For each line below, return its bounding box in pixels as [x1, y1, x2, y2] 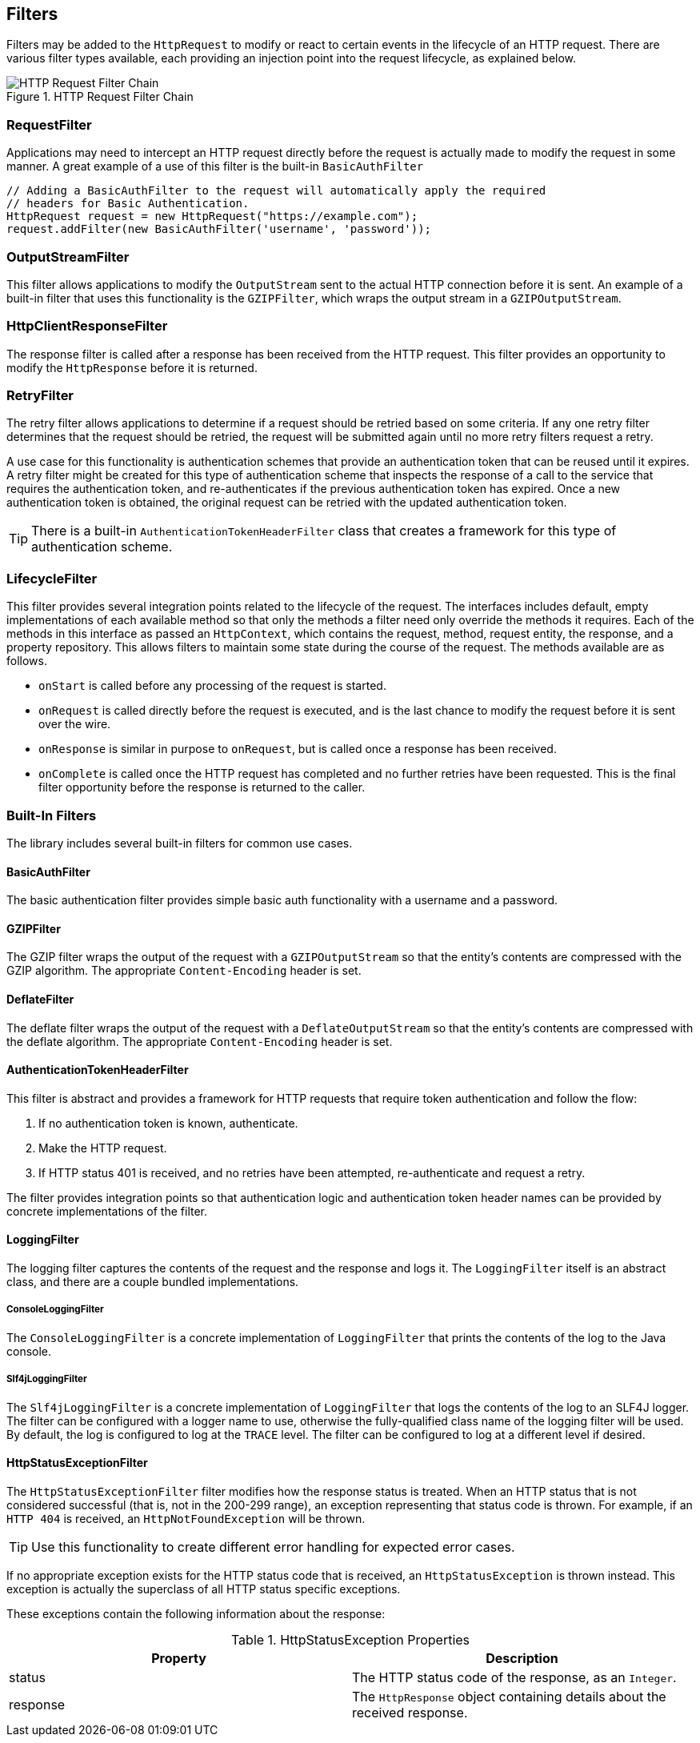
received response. [352, 1704, 468, 1721]
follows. [6, 654, 47, 668]
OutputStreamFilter [6, 248, 130, 265]
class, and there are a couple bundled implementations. [6, 1275, 299, 1289]
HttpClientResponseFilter [6, 318, 168, 335]
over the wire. [38, 717, 111, 731]
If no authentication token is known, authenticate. [38, 1116, 298, 1130]
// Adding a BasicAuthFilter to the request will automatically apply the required [6, 184, 546, 198]
